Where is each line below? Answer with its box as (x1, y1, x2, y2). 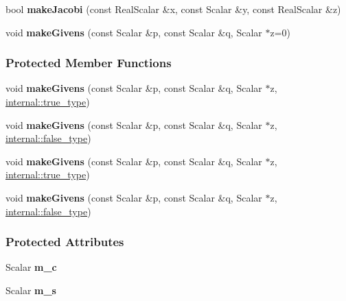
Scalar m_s (5, 282, 56, 297)
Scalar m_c (5, 260, 57, 274)
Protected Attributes (5, 233, 124, 250)
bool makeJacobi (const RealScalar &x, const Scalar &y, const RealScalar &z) (5, 2, 341, 16)
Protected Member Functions (5, 54, 172, 71)
